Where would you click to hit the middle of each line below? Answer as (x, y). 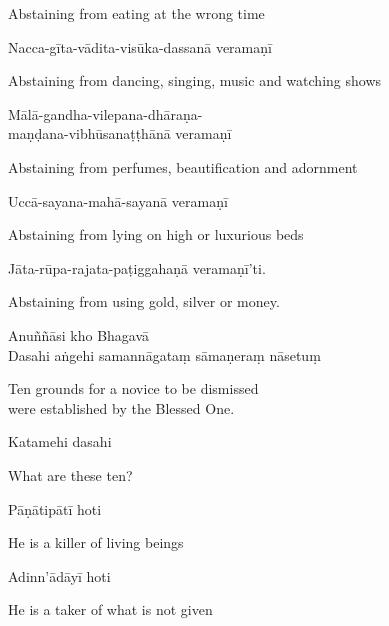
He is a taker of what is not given (110, 609)
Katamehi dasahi (60, 441)
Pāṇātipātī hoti (55, 508)
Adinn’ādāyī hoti (59, 575)
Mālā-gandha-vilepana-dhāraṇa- (105, 113)
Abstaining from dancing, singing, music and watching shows (195, 80)
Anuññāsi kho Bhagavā (79, 334)
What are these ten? (70, 474)
